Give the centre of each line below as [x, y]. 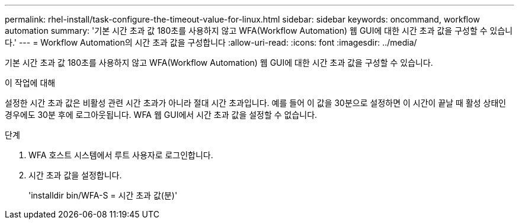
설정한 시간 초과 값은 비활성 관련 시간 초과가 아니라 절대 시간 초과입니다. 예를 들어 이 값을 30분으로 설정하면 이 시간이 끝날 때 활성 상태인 [256, 103]
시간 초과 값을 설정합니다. [75, 175]
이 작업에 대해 [30, 83]
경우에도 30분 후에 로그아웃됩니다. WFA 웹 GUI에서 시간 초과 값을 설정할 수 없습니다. [161, 115]
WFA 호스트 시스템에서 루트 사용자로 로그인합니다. [121, 155]
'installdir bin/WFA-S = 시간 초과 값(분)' [103, 195]
